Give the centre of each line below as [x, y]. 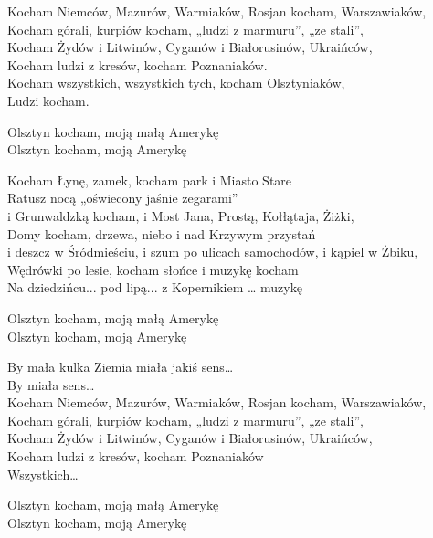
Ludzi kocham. [48, 100]
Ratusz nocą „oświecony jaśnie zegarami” [123, 198]
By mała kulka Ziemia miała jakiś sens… [121, 367]
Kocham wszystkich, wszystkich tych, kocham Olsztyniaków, [176, 83]
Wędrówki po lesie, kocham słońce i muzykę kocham [153, 269]
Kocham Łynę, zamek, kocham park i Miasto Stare [150, 179]
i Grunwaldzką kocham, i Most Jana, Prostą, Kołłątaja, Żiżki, [181, 215]
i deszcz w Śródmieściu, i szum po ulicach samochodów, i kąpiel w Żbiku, [213, 252]
